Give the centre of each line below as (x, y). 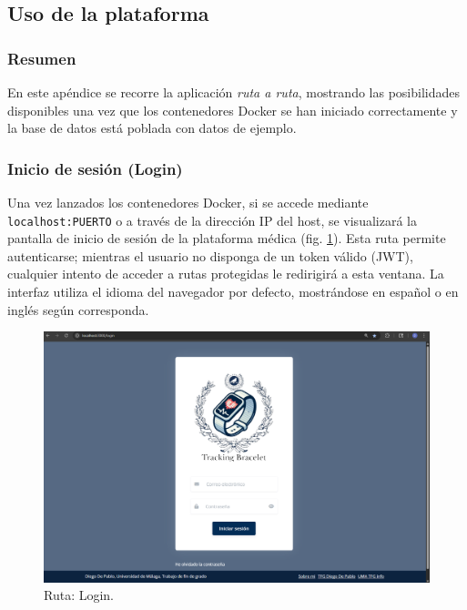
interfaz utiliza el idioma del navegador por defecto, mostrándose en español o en (233, 292)
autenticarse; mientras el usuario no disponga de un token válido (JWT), (210, 255)
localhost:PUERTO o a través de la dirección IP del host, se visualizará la (212, 220)
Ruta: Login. (79, 595)
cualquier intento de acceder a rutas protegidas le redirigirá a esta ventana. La (226, 274)
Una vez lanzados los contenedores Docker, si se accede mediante (188, 202)
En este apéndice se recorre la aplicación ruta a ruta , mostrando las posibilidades (233, 92)
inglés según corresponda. (78, 309)
